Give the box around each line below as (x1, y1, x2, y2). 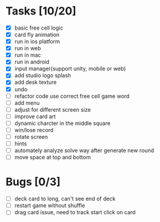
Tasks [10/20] (5, 4, 77, 18)
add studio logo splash (14, 72, 71, 79)
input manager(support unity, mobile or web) (14, 65, 126, 72)
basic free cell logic (14, 24, 64, 31)
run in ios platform (14, 38, 60, 45)
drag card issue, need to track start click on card (14, 209, 136, 216)
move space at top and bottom (14, 154, 91, 161)
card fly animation (14, 31, 60, 38)
